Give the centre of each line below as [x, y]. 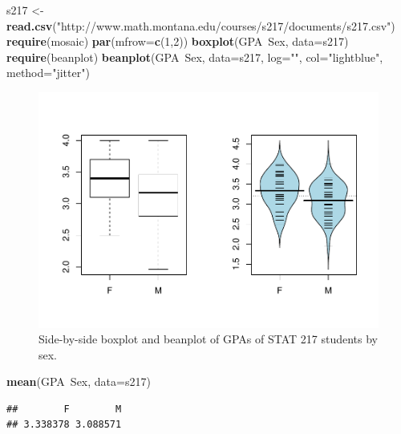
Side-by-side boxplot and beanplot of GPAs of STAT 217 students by [208, 339]
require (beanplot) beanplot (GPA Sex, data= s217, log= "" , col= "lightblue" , [195, 57]
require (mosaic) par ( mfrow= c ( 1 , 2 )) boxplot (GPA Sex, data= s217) [178, 41]
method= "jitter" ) [48, 73]
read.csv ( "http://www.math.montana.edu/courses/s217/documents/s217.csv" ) [201, 25]
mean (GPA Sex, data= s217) [79, 381]
